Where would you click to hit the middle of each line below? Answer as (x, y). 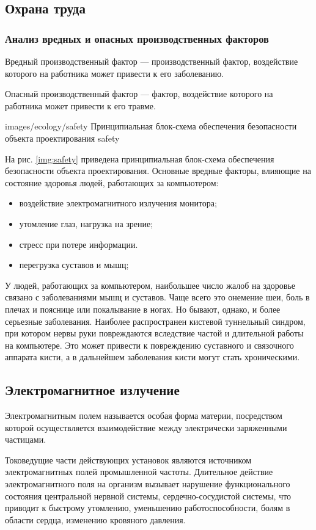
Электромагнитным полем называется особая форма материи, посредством (144, 416)
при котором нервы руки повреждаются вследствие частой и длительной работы (154, 333)
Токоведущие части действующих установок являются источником (128, 459)
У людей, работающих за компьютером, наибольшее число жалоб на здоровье (150, 285)
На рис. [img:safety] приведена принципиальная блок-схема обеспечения (140, 158)
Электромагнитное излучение (92, 390)
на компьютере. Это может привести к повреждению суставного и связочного (149, 345)
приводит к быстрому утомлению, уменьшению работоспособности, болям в (148, 508)
